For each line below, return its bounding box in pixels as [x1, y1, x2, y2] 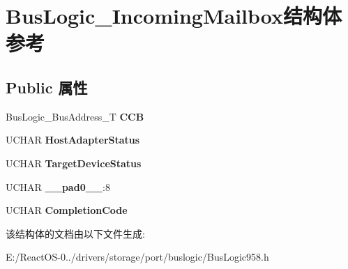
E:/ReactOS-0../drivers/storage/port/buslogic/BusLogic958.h [6, 249, 269, 264]
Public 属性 [6, 76, 88, 98]
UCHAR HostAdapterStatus [6, 132, 140, 147]
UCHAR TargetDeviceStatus [6, 155, 142, 170]
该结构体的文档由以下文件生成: [6, 226, 145, 240]
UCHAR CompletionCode [6, 203, 128, 217]
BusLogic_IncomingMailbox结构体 [6, 1, 342, 30]
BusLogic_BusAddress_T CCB [6, 109, 144, 123]
